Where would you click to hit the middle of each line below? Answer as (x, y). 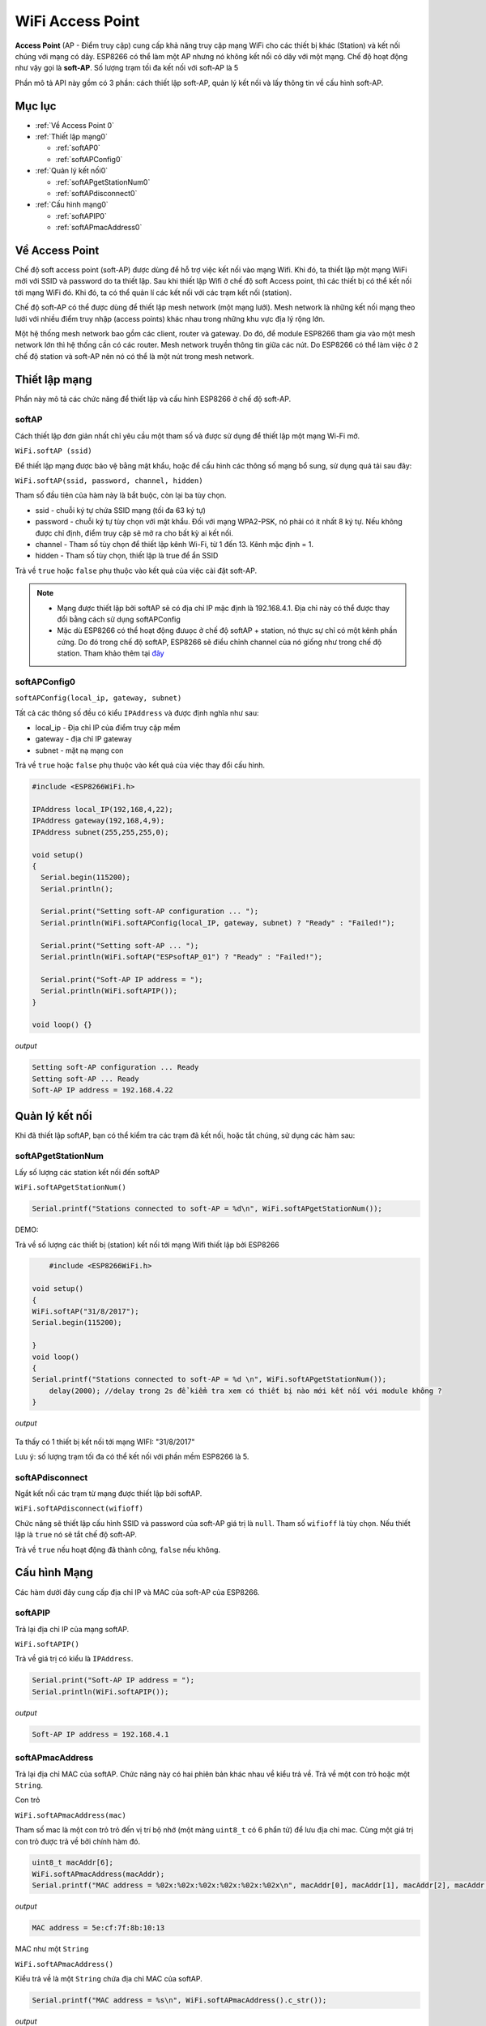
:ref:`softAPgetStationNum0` (103, 182)
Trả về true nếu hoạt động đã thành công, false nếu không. (118, 1549)
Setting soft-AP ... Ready (85, 1079)
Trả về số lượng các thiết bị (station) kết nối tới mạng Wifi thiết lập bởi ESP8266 (147, 1245)
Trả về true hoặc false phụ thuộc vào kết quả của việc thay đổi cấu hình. (140, 765)
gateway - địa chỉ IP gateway (84, 739)
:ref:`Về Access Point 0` (75, 125)
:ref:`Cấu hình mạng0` (72, 205)
